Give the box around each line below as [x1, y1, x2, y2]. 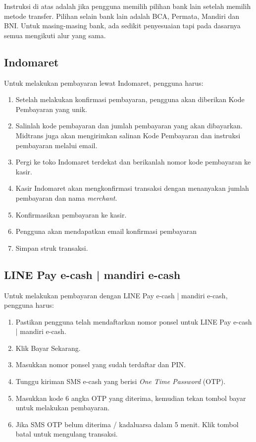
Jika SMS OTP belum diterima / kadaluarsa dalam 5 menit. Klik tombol [15, 419, 239, 429]
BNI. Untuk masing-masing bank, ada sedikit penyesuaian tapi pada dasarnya [4, 20, 241, 31]
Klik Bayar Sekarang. [15, 342, 81, 353]
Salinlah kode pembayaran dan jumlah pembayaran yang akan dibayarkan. [15, 120, 243, 131]
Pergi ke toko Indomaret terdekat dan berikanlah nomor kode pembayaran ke [15, 157, 251, 167]
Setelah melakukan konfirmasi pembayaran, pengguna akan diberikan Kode [15, 94, 245, 105]
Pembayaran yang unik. [15, 104, 87, 114]
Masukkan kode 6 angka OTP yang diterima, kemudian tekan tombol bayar [15, 392, 246, 403]
